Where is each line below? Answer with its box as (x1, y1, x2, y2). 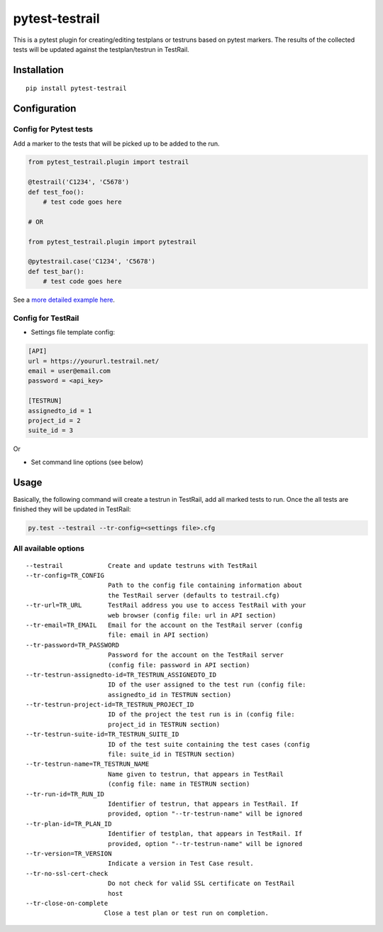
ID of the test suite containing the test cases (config (107, 740, 310, 748)
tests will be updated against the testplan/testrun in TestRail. (13, 45, 189, 53)
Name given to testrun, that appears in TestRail (107, 770, 284, 778)
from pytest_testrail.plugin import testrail (28, 158, 189, 166)
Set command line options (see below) (30, 458, 143, 466)
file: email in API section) (107, 631, 209, 639)
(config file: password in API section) (107, 661, 250, 669)
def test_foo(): (28, 188, 85, 196)
